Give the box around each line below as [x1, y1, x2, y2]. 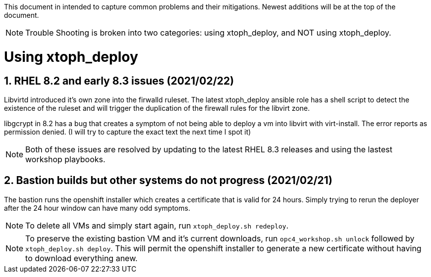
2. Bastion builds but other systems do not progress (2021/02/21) [4, 174, 332, 187]
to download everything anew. [25, 253, 138, 263]
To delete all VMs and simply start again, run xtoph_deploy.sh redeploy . [25, 220, 289, 231]
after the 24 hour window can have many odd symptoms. [4, 203, 190, 212]
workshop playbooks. [25, 154, 106, 164]
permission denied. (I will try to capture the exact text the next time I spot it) [4, 127, 251, 136]
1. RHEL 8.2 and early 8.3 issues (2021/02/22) [4, 74, 234, 87]
